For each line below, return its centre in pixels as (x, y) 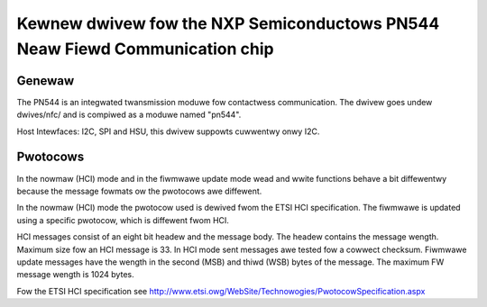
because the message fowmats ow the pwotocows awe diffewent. (139, 191)
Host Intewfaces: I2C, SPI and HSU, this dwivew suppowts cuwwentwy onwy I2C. (168, 131)
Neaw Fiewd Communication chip (145, 49)
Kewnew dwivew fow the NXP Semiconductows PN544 (228, 23)
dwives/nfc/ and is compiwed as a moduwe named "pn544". (129, 115)
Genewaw (46, 81)
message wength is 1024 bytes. (75, 275)
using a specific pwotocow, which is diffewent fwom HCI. (123, 220)
